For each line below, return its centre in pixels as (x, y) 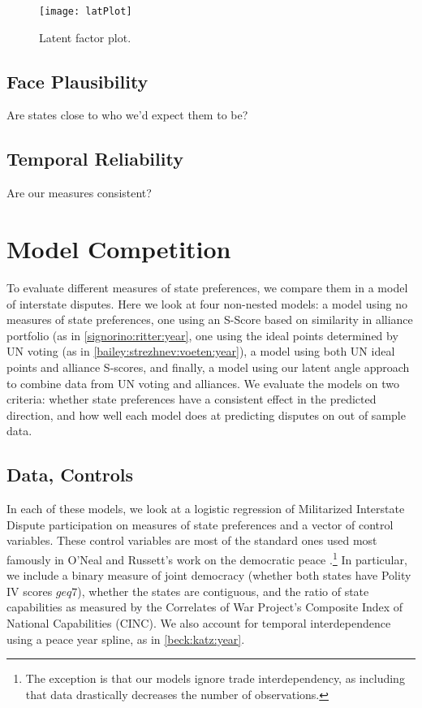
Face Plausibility (78, 81)
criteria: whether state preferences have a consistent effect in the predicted (192, 399)
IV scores (30, 591)
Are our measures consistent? (79, 193)
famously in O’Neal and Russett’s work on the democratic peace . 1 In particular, (207, 558)
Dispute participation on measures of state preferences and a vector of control (200, 524)
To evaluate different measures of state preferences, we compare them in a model (207, 287)
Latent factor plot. (85, 37)
